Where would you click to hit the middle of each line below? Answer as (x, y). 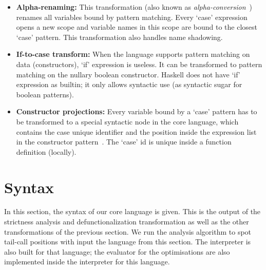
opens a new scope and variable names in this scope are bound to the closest (137, 27)
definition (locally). (46, 151)
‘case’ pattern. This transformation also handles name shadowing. (119, 37)
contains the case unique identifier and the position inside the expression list (136, 131)
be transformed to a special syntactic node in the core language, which (127, 121)
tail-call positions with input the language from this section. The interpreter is (128, 242)
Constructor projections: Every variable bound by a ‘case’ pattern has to (137, 111)
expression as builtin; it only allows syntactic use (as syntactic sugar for (129, 84)
